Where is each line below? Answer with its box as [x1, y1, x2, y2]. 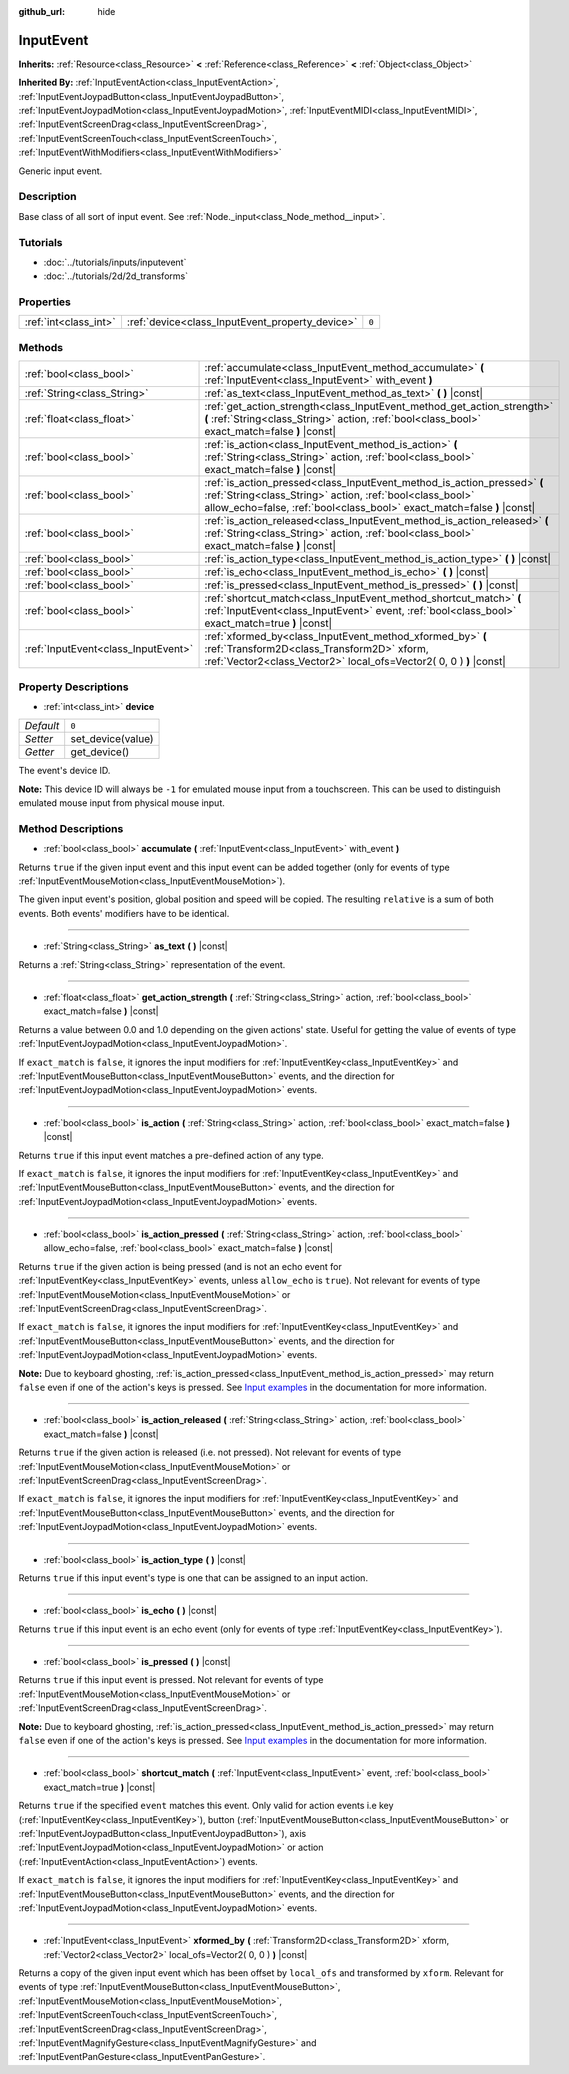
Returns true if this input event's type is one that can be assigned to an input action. [18, 1571, 369, 1584]
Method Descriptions [18, 821, 124, 835]
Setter [24, 732, 54, 746]
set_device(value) [70, 732, 154, 746]
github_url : [18, 6, 65, 17]
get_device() [70, 745, 130, 759]
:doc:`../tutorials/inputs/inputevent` [43, 256, 187, 268]
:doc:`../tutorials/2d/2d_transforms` [43, 270, 189, 282]
